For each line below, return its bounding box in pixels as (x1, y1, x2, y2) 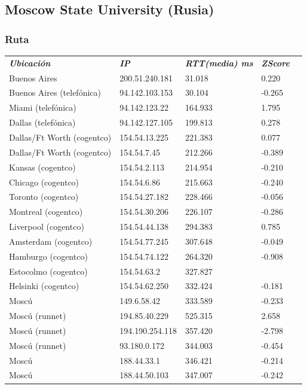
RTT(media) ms (185, 56, 253, 69)
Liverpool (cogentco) (9, 220, 84, 233)
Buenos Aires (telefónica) (9, 86, 101, 99)
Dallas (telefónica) (9, 116, 76, 129)
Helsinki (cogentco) (9, 279, 79, 292)
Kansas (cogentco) (9, 160, 76, 173)
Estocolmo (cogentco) (9, 265, 88, 277)
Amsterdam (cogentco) (9, 235, 93, 247)
